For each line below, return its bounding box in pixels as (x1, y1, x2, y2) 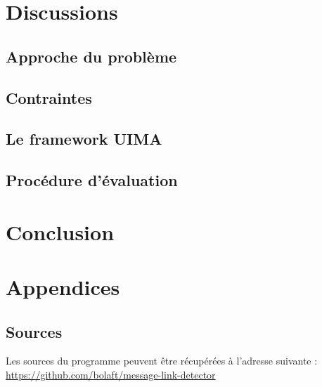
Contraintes (6, 86, 92, 108)
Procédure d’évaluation (6, 169, 178, 191)
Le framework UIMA (6, 128, 162, 150)
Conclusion (6, 217, 115, 246)
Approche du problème (6, 45, 177, 67)
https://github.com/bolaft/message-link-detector (6, 367, 216, 382)
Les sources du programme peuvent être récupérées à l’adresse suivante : (6, 353, 318, 368)
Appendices (6, 273, 120, 301)
